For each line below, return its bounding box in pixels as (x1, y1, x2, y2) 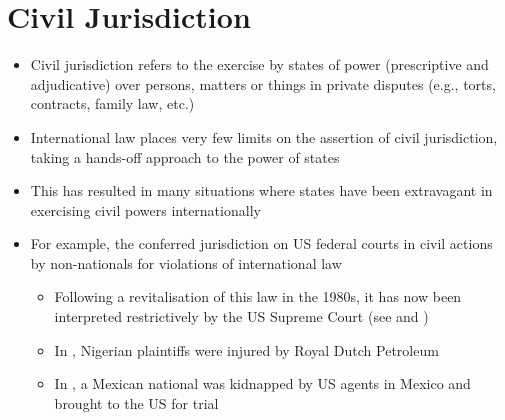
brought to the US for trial (54, 392, 219, 413)
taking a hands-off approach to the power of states (30, 146, 340, 167)
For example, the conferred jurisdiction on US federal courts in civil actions (30, 233, 493, 254)
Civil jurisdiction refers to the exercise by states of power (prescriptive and (30, 54, 489, 75)
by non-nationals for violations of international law (30, 252, 342, 273)
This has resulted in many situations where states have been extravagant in (30, 180, 493, 201)
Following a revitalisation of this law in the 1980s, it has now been (54, 286, 462, 307)
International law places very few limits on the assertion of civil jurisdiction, (30, 126, 498, 147)
